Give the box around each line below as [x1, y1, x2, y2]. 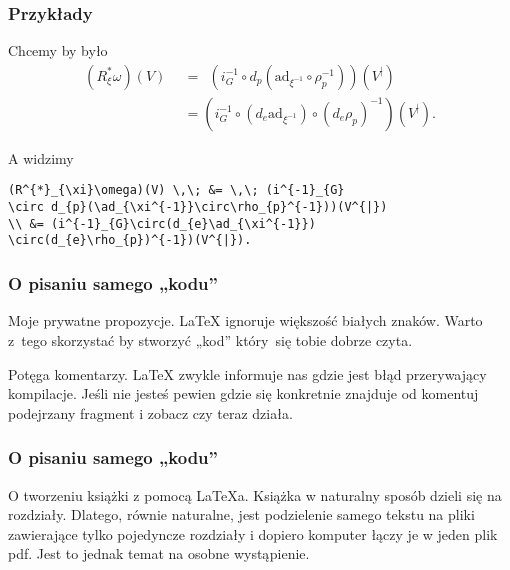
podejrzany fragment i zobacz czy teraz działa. [8, 402, 293, 423]
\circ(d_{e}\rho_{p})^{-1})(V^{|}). [8, 233, 252, 248]
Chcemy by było [8, 40, 108, 61]
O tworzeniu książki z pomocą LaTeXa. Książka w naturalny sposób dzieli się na [8, 484, 502, 505]
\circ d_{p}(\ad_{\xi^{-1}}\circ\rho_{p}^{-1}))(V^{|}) [8, 200, 388, 215]
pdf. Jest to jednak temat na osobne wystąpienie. [8, 543, 310, 564]
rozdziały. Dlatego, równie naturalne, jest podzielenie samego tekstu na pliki [8, 504, 475, 525]
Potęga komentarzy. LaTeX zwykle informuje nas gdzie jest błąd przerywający [8, 363, 487, 384]
